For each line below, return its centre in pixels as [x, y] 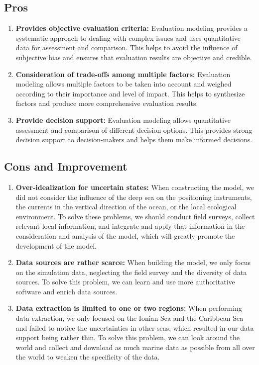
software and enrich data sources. [66, 291]
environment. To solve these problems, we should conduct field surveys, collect [135, 216]
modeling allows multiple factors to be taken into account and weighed [124, 84]
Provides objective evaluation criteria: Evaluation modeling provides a [131, 28]
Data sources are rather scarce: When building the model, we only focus [133, 262]
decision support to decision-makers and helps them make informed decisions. [134, 139]
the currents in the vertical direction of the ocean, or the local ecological [126, 207]
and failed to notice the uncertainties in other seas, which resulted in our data [135, 327]
